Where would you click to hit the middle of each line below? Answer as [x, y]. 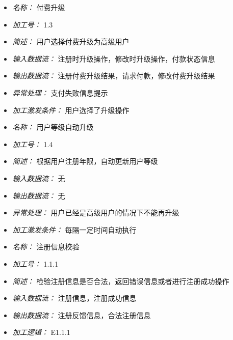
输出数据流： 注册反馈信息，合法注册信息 [82, 315]
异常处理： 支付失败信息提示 [60, 92]
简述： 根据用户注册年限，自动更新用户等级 [85, 161]
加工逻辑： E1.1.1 [41, 332]
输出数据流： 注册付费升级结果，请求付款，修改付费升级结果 [114, 76]
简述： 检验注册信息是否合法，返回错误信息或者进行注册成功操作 [121, 281]
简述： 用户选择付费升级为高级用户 [71, 41]
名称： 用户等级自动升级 [53, 127]
